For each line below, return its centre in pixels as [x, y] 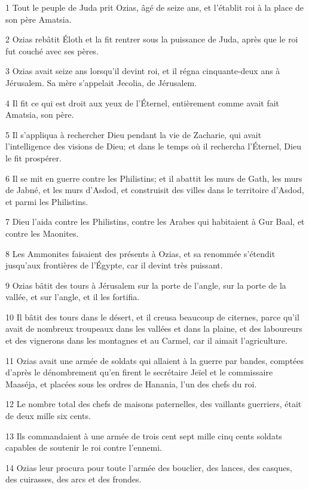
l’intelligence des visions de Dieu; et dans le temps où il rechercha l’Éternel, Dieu [153, 146]
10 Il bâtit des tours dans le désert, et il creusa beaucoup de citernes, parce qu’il [152, 317]
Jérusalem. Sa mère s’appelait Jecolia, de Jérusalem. [101, 82]
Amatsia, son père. [40, 114]
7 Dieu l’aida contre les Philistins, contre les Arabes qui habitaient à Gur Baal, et [155, 221]
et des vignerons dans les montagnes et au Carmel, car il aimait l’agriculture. [146, 340]
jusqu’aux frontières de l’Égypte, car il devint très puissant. [114, 265]
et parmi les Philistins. [47, 201]
